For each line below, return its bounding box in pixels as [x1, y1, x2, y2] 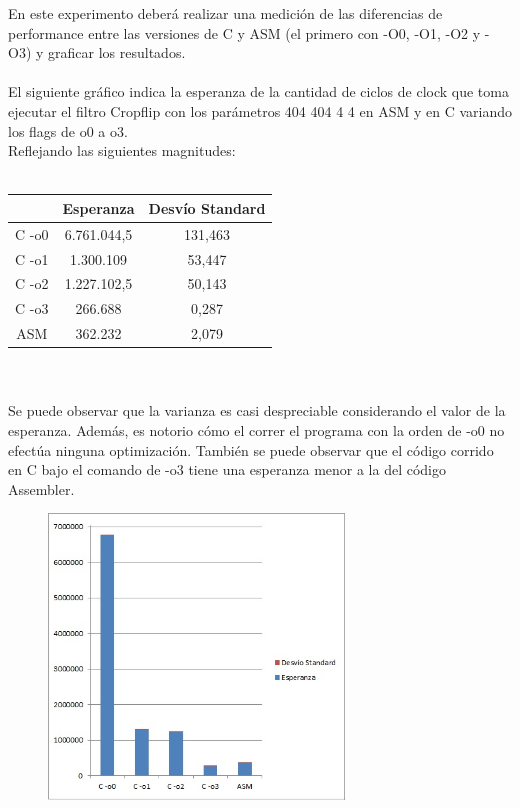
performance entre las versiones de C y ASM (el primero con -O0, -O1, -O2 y [8, 22, 481, 43]
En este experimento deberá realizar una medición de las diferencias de [8, 3, 443, 23]
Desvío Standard [148, 197, 266, 218]
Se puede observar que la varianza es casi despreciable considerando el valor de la [8, 400, 506, 421]
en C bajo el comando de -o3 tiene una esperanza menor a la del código [8, 459, 447, 480]
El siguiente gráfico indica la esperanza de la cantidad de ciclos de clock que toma [8, 81, 509, 102]
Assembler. [8, 478, 75, 499]
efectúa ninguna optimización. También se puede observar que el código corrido [8, 439, 494, 460]
